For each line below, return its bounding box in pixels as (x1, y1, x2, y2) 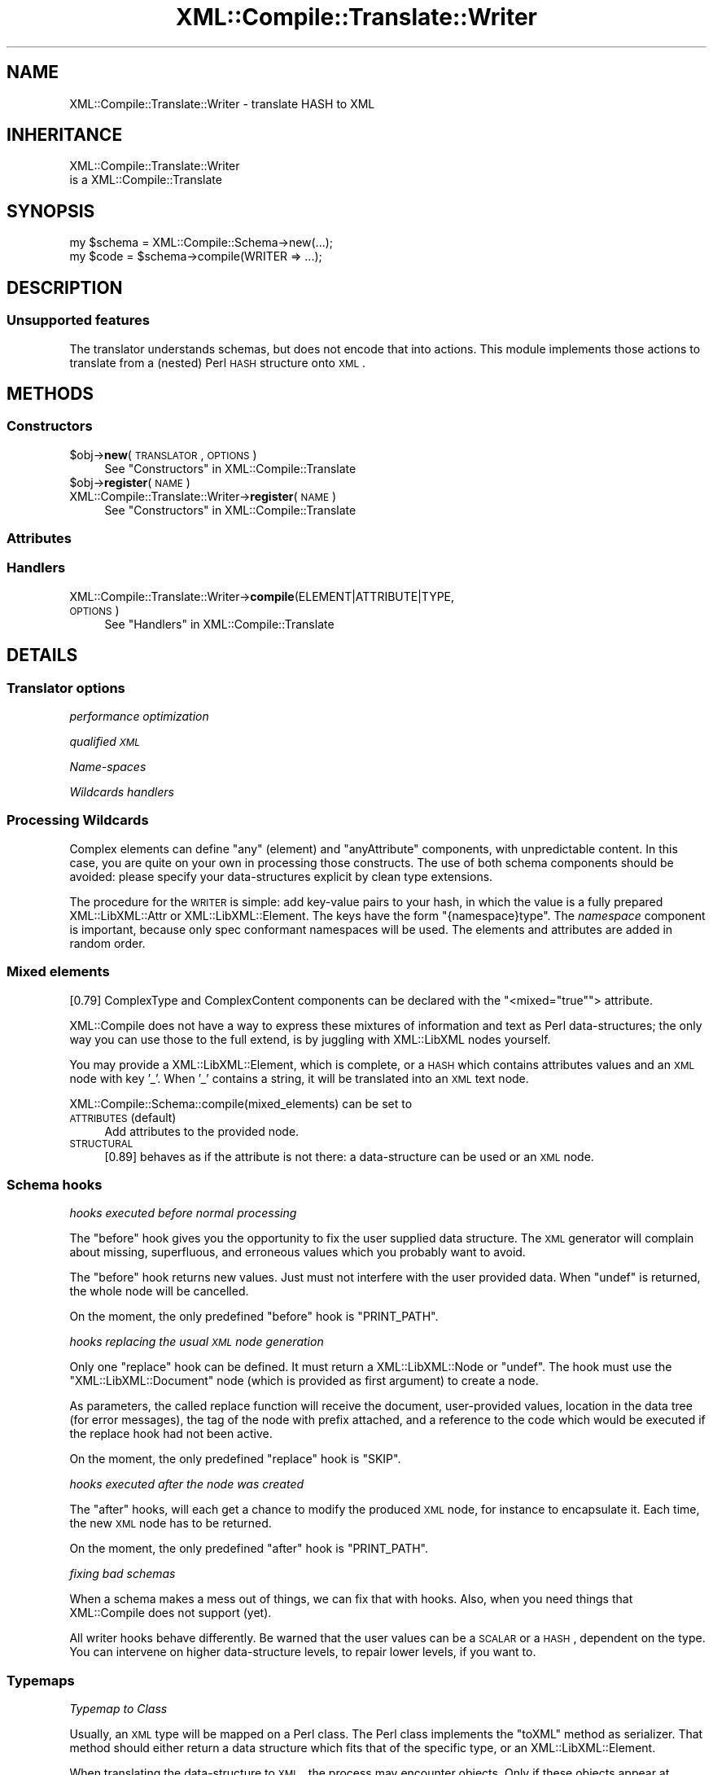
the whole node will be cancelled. (69, 1284, 249, 1299)
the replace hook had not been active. (69, 1427, 273, 1441)
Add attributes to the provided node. (104, 1124, 300, 1138)
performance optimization (69, 709, 209, 724)
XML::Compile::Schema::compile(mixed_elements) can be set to (69, 1096, 413, 1111)
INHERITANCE (7, 125, 123, 146)
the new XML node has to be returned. (69, 1516, 272, 1531)
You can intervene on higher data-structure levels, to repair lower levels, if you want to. (69, 1645, 536, 1659)
